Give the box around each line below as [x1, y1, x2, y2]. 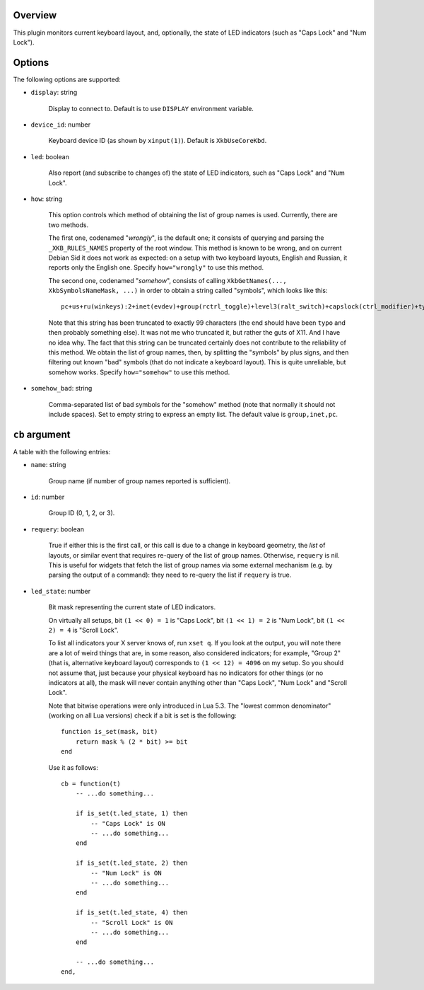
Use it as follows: [48, 763, 98, 771]
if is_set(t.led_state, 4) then [75, 909, 188, 916]
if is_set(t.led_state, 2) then [75, 859, 188, 867]
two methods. [48, 220, 88, 229]
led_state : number [30, 587, 91, 595]
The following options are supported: [13, 75, 121, 84]
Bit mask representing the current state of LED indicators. [48, 603, 216, 611]
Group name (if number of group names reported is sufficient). [48, 476, 231, 485]
